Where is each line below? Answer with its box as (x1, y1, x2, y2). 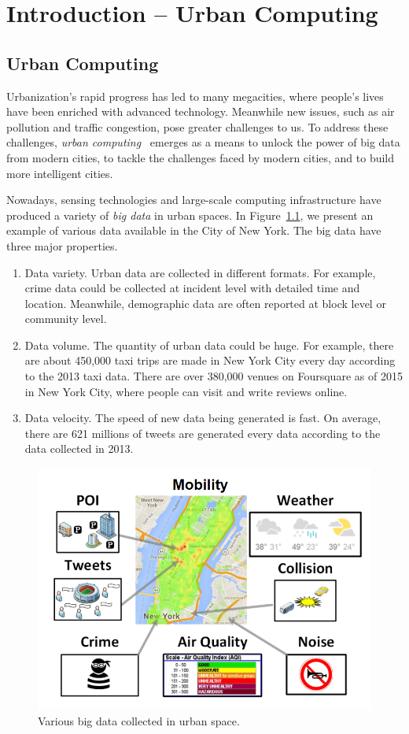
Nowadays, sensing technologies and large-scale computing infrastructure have (6, 191, 381, 208)
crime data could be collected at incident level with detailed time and (24, 280, 360, 296)
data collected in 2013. (24, 440, 134, 457)
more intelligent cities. (6, 165, 113, 181)
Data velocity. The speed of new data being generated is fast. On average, (24, 410, 381, 426)
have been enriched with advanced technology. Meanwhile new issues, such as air (6, 103, 395, 120)
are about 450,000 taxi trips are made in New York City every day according (24, 352, 396, 369)
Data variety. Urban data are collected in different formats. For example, (24, 264, 376, 280)
